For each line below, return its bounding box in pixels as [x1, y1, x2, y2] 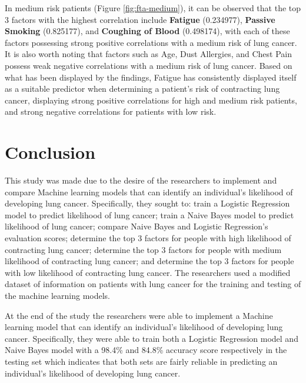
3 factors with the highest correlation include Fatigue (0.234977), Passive [5, 13, 275, 25]
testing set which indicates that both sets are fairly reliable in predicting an [5, 355, 278, 367]
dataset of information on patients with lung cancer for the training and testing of [5, 278, 301, 290]
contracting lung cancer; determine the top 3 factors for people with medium [5, 243, 282, 255]
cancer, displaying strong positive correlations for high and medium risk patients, [5, 94, 297, 106]
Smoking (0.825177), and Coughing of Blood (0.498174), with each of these [5, 25, 290, 37]
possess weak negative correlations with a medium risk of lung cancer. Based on [5, 59, 292, 71]
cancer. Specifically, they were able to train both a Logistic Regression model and [5, 332, 298, 344]
